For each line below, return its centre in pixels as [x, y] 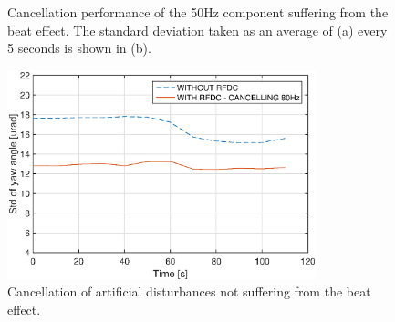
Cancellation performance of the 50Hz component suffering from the [198, 12]
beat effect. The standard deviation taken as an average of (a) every [197, 30]
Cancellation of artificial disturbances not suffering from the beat [189, 291]
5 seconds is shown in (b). [79, 48]
